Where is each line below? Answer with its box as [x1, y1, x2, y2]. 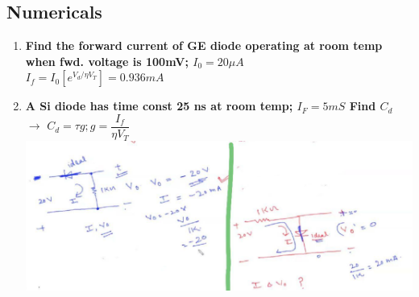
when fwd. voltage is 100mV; [25, 52, 189, 69]
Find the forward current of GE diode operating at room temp [25, 37, 383, 54]
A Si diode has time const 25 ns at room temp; [25, 97, 293, 114]
